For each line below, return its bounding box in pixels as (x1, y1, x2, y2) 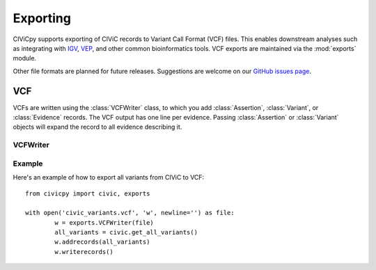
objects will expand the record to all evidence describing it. (13, 122, 182, 132)
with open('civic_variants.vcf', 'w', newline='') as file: (25, 209, 235, 217)
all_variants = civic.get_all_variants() (54, 228, 198, 237)
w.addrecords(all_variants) (54, 238, 150, 246)
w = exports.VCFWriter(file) (54, 219, 155, 226)
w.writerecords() (54, 248, 114, 255)
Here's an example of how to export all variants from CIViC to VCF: (13, 173, 205, 182)
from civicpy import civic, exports (25, 189, 150, 198)
